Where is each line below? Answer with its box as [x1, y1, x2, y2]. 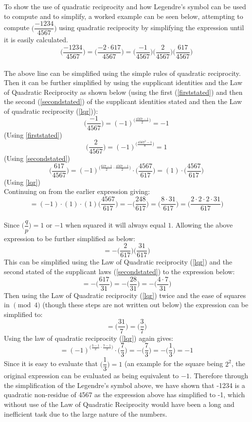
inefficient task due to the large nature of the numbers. [4, 408, 167, 419]
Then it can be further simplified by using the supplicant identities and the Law [4, 77, 243, 88]
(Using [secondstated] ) [4, 153, 70, 163]
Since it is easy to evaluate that [4, 358, 98, 369]
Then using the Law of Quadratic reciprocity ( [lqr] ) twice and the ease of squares [4, 290, 246, 300]
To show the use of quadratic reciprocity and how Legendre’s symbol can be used [4, 1, 246, 11]
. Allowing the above [171, 220, 233, 230]
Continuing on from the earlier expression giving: [4, 186, 150, 196]
